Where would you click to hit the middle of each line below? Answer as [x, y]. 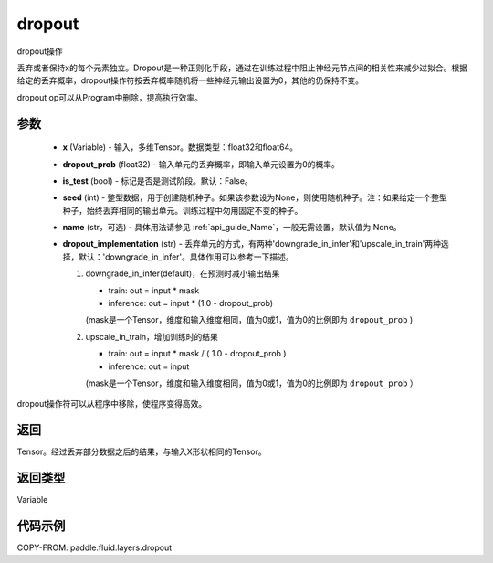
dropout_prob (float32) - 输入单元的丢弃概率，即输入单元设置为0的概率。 [201, 164]
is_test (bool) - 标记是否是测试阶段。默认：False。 [157, 181]
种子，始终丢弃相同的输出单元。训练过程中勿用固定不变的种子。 [183, 210]
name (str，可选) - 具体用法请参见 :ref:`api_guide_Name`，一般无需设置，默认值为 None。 [232, 228]
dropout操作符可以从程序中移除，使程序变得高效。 [112, 404]
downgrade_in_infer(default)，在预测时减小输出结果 [183, 273]
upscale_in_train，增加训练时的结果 [152, 336]
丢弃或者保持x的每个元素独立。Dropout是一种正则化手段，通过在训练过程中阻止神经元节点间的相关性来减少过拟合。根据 [242, 68]
